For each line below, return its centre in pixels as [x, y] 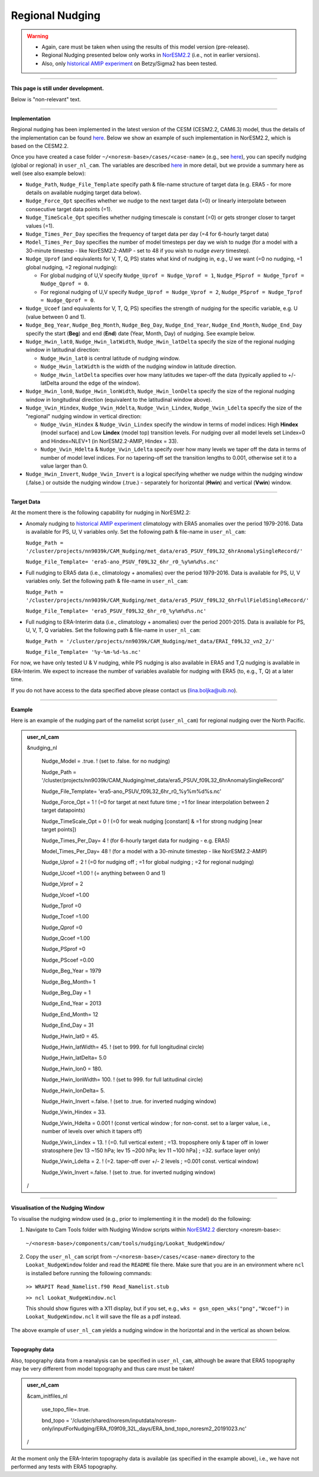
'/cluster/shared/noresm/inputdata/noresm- [124, 1420]
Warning [38, 36]
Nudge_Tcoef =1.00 [65, 917]
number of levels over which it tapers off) [92, 1131]
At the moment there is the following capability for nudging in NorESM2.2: [101, 512]
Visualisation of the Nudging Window [58, 1208]
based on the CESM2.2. [40, 146]
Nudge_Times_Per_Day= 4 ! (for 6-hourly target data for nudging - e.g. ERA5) [136, 840]
